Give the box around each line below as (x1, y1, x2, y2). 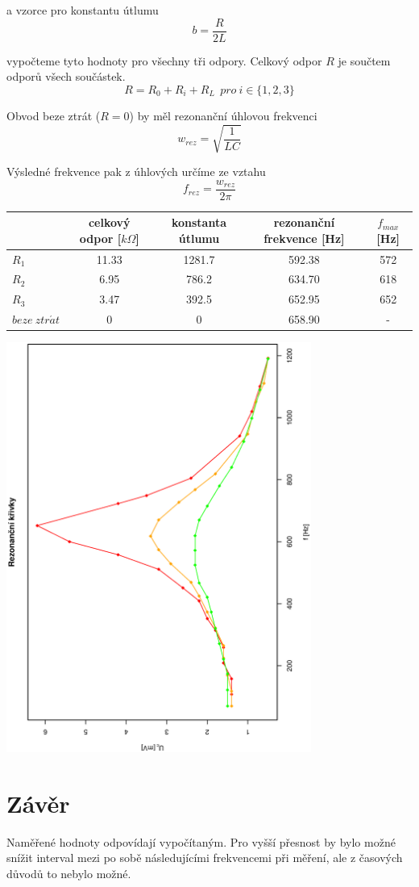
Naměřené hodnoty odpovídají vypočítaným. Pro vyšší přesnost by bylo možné (6, 833, 396, 850)
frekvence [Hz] (263, 229, 345, 246)
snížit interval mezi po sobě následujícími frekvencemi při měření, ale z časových (6, 849, 403, 866)
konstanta (171, 214, 227, 231)
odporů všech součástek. (6, 68, 126, 85)
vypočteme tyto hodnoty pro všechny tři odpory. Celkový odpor (6, 52, 322, 69)
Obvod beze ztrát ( (6, 107, 101, 123)
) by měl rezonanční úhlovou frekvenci (129, 107, 317, 123)
